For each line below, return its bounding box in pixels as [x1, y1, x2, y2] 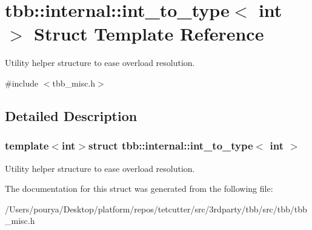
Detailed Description [5, 106, 138, 125]
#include [5, 76, 39, 89]
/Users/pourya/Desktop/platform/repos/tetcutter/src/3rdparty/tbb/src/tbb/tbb [5, 202, 307, 215]
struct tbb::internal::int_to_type [88, 138, 253, 153]
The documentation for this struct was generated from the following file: [5, 182, 273, 195]
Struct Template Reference [34, 21, 264, 46]
